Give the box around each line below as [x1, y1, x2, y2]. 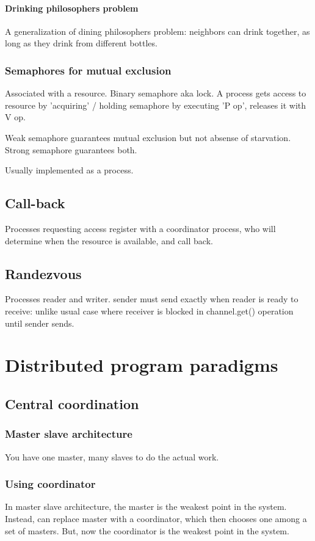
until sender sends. [5, 316, 74, 329]
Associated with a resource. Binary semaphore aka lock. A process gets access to [5, 87, 306, 100]
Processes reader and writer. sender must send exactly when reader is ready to [5, 292, 299, 305]
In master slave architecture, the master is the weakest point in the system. [5, 500, 287, 513]
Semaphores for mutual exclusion [5, 62, 172, 78]
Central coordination [5, 394, 139, 413]
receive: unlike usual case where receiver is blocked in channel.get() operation [5, 304, 294, 317]
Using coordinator [5, 476, 96, 492]
